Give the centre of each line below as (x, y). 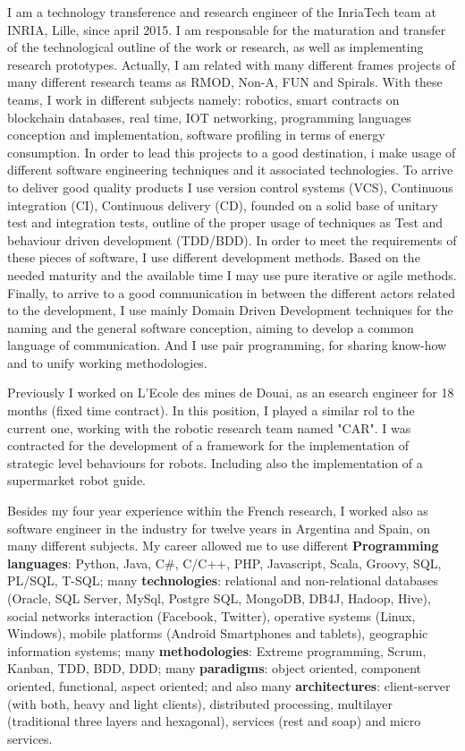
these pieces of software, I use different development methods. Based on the (214, 257)
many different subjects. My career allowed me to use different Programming (223, 546)
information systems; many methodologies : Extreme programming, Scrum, (217, 650)
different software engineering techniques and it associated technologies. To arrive (230, 170)
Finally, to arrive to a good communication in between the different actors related (231, 292)
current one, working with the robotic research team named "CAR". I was (209, 427)
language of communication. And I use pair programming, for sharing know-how (227, 345)
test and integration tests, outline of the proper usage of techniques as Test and (225, 222)
